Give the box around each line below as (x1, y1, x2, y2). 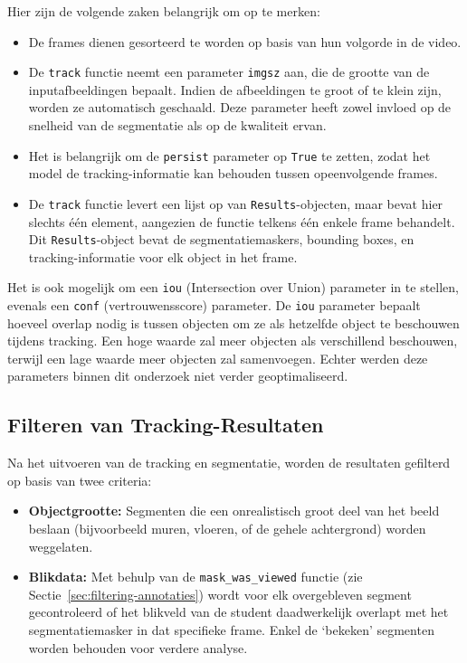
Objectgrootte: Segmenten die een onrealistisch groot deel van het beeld (28, 501, 440, 520)
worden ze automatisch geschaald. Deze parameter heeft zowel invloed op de (28, 98, 452, 117)
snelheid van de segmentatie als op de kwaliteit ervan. (28, 116, 327, 135)
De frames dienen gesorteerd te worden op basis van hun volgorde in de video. (28, 32, 462, 51)
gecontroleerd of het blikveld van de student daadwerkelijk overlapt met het (28, 602, 449, 621)
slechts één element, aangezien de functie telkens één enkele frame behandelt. (28, 212, 455, 231)
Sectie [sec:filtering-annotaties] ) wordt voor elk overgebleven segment (28, 584, 412, 603)
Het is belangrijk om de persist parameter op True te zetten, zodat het (28, 146, 431, 165)
